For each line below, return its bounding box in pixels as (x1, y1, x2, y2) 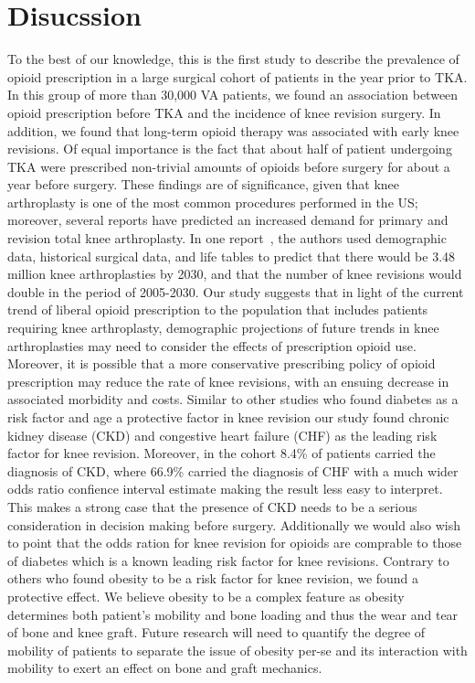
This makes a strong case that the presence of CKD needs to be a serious (7, 496, 417, 516)
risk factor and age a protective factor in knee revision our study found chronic (7, 408, 449, 426)
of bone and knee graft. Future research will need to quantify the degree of (7, 623, 426, 642)
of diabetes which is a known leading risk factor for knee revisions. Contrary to (7, 550, 449, 570)
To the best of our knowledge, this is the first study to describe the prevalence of (7, 49, 459, 69)
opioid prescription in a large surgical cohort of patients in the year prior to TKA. (7, 67, 468, 86)
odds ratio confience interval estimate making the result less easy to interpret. (7, 479, 443, 498)
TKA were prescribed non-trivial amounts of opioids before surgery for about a (7, 156, 450, 176)
